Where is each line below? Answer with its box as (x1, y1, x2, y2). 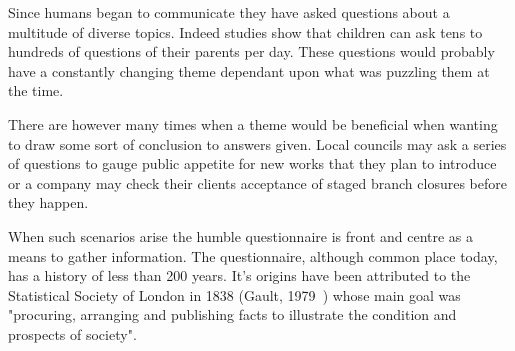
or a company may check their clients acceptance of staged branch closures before (8, 172, 507, 193)
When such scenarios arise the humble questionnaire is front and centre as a (8, 225, 474, 246)
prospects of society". (8, 323, 137, 344)
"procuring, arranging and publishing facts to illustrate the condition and (8, 304, 457, 325)
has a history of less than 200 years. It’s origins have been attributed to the (8, 265, 471, 286)
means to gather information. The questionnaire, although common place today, (8, 245, 498, 266)
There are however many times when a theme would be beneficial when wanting (8, 113, 498, 134)
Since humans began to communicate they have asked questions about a (8, 2, 450, 22)
